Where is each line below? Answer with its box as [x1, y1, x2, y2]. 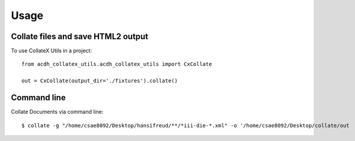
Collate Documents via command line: [11, 108, 104, 116]
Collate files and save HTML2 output [11, 31, 148, 41]
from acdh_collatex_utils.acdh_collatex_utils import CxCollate [21, 61, 213, 68]
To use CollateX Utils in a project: [11, 47, 92, 55]
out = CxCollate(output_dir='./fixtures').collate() [21, 78, 178, 84]
